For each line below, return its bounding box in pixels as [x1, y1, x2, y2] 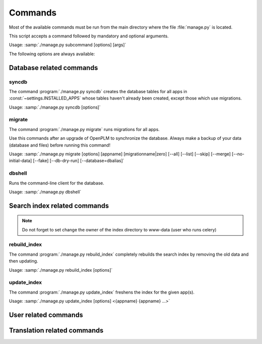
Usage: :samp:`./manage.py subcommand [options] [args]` [9, 42, 126, 48]
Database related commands [9, 64, 98, 72]
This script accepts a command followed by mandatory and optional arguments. [9, 33, 169, 39]
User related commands [9, 311, 83, 319]
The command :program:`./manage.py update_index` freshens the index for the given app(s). [9, 289, 195, 295]
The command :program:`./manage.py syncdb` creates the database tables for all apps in [9, 88, 187, 94]
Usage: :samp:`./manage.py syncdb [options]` [9, 104, 101, 110]
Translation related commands [9, 326, 104, 334]
